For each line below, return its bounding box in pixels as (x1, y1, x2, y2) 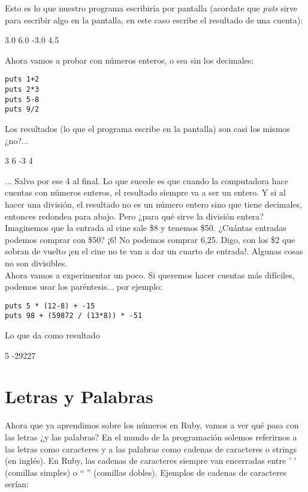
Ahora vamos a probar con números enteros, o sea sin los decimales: (5, 53, 254, 66)
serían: (5, 478, 29, 490)
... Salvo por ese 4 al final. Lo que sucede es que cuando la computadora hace (5, 174, 288, 187)
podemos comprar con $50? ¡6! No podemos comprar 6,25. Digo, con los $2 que (5, 233, 295, 245)
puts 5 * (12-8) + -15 (5, 301, 95, 310)
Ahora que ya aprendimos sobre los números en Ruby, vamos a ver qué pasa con (5, 419, 299, 431)
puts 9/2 (5, 105, 40, 114)
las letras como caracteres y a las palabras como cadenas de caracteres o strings (5, 442, 297, 455)
